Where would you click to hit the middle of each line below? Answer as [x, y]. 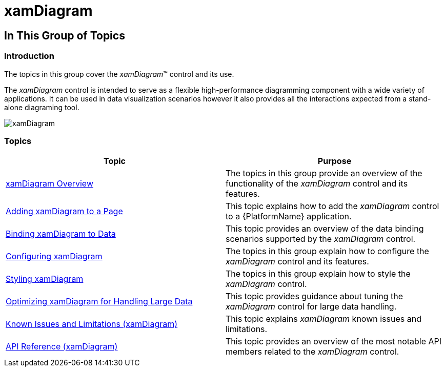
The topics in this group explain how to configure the [327, 251]
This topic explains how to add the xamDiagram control [332, 206]
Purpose [335, 161]
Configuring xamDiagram [54, 256]
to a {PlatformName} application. [289, 217]
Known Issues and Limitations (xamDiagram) [92, 324]
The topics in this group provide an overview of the [324, 173]
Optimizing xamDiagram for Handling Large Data [99, 302]
